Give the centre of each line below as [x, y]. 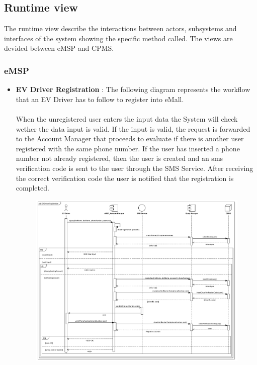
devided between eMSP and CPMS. [59, 48]
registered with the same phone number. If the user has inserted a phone [128, 148]
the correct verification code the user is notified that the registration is [125, 178]
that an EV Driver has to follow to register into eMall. [100, 99]
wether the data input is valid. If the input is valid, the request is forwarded [133, 128]
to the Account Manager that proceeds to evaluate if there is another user [130, 139]
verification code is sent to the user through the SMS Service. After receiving [135, 168]
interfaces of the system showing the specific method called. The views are [118, 38]
